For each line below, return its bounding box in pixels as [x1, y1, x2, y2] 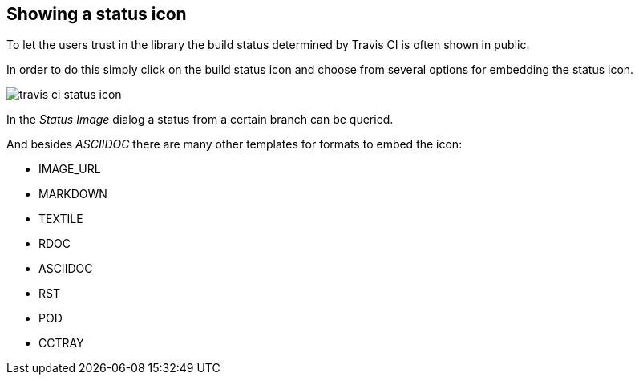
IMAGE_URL [38, 162, 101, 176]
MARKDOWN [38, 187, 107, 201]
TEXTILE [38, 212, 83, 226]
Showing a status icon [6, 4, 187, 24]
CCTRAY [38, 336, 84, 351]
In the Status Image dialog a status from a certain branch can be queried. [6, 112, 394, 127]
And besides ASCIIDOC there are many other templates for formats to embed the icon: [6, 137, 463, 152]
